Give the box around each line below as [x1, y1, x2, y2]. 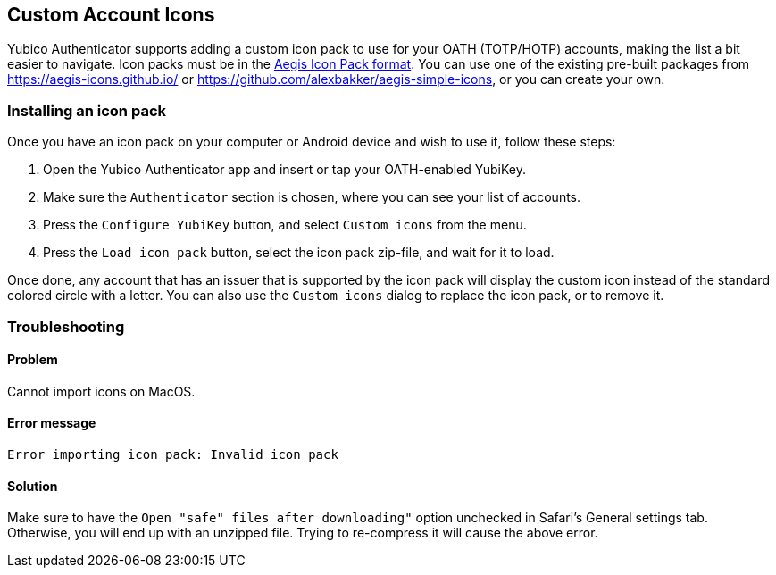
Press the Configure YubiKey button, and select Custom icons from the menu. [43, 217, 527, 233]
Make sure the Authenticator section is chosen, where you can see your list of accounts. [43, 189, 581, 205]
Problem [7, 352, 58, 368]
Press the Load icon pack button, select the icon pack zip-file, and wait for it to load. [43, 245, 555, 261]
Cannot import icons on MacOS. [7, 383, 196, 399]
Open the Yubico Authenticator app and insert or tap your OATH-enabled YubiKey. [43, 162, 526, 178]
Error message [7, 415, 96, 431]
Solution [7, 478, 58, 494]
